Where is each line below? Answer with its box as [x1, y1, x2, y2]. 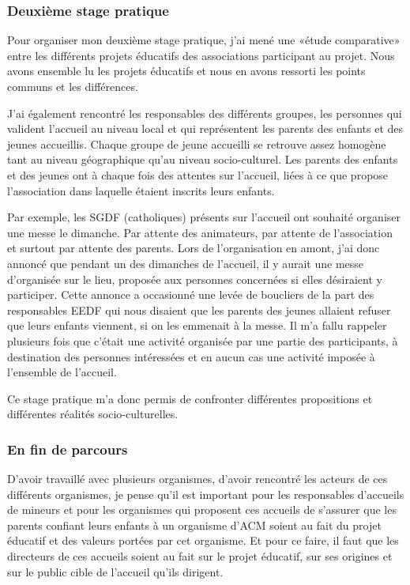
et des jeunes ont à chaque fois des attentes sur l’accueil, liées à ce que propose [7, 166, 389, 183]
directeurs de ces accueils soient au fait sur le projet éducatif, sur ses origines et [7, 548, 393, 564]
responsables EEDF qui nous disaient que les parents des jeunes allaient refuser [7, 301, 391, 318]
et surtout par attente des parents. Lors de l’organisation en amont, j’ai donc [7, 240, 380, 256]
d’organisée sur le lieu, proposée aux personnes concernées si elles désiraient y [7, 270, 382, 287]
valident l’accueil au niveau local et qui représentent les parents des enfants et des [7, 120, 404, 137]
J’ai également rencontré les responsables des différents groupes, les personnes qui [7, 104, 402, 121]
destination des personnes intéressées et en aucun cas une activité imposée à [7, 348, 375, 364]
